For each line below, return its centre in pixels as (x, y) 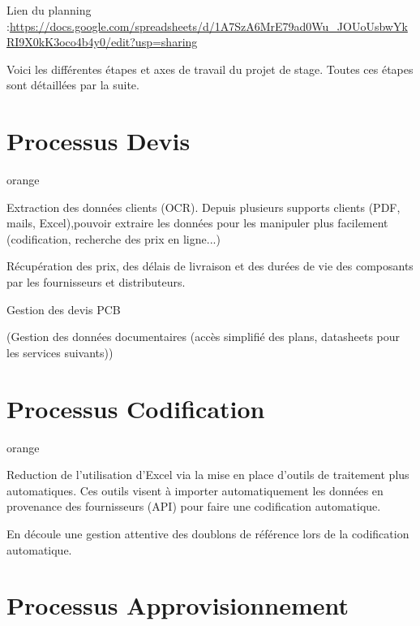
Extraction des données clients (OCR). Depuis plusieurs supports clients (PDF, (204, 207)
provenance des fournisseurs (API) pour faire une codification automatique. (194, 506)
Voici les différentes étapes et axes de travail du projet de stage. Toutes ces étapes (210, 69)
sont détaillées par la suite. (73, 85)
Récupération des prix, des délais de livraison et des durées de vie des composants (210, 266)
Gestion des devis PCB (64, 309)
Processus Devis (99, 141)
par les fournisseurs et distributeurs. (96, 282)
